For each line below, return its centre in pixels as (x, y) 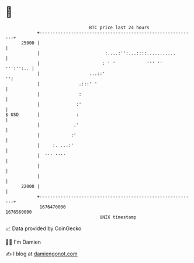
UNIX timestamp (118, 217)
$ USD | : (42, 115)
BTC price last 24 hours (119, 28)
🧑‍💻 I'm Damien (23, 242)
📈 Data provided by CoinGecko (44, 228)
